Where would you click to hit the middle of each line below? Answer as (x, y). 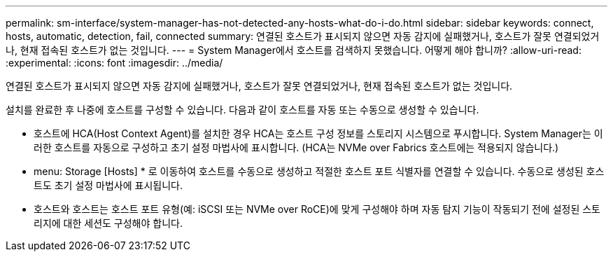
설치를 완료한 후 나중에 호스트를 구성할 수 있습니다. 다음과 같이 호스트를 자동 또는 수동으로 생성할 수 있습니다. (242, 110)
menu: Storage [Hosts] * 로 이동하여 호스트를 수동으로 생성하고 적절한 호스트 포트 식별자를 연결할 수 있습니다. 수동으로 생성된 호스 (319, 171)
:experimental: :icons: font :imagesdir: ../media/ (114, 63)
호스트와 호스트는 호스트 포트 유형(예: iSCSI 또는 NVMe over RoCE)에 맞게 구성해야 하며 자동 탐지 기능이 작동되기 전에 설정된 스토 (317, 209)
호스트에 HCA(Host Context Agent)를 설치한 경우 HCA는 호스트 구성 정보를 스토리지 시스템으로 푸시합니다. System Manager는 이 (318, 133)
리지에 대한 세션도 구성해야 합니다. (108, 223)
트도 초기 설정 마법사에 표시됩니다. (108, 185)
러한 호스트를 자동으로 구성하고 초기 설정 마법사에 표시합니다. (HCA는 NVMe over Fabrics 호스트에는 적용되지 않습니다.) (296, 147)
